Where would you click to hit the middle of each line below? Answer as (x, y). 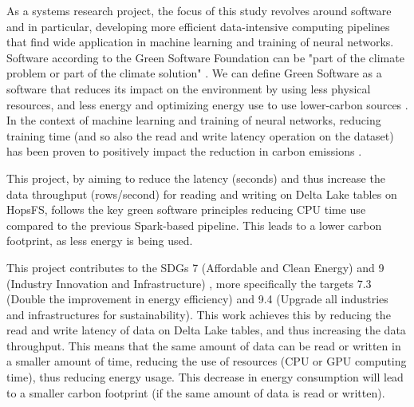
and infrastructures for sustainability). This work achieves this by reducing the (199, 314)
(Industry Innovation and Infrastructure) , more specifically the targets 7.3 (189, 283)
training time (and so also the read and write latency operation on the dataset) (200, 135)
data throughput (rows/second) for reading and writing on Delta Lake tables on (202, 194)
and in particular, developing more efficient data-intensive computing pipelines (198, 26)
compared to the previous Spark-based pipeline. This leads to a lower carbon (194, 225)
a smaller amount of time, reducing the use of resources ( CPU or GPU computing (207, 361)
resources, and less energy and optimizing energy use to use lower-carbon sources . (207, 104)
